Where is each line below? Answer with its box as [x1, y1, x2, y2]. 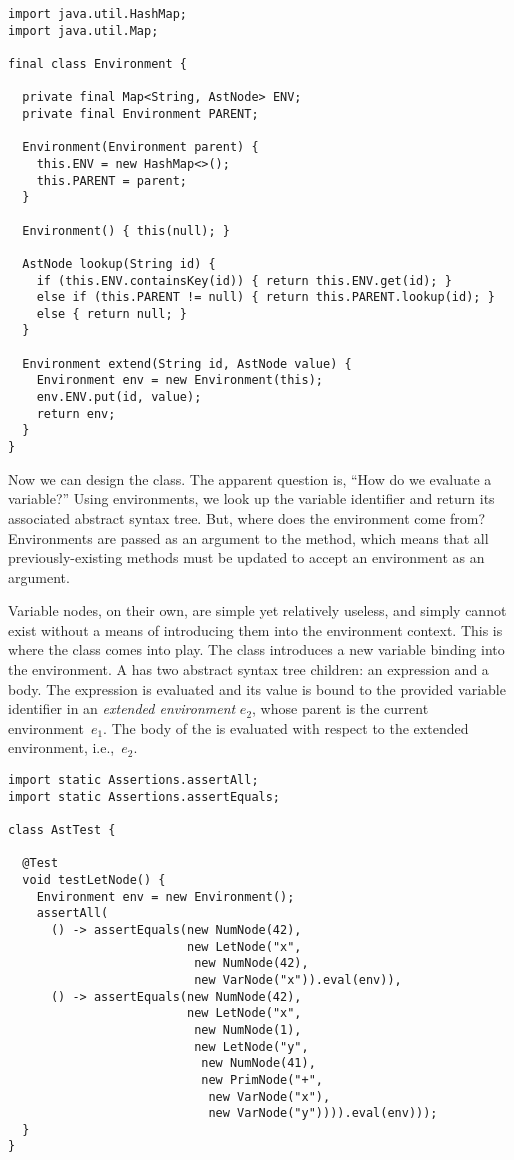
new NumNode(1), [194, 1022, 302, 1037]
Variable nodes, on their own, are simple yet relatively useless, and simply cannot [8, 600, 507, 621]
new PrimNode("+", [201, 1072, 323, 1087]
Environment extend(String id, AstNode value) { [22, 356, 352, 371]
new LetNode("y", [194, 1039, 309, 1054]
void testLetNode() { [22, 872, 166, 887]
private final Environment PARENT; [22, 106, 259, 121]
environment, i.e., [8, 737, 115, 758]
